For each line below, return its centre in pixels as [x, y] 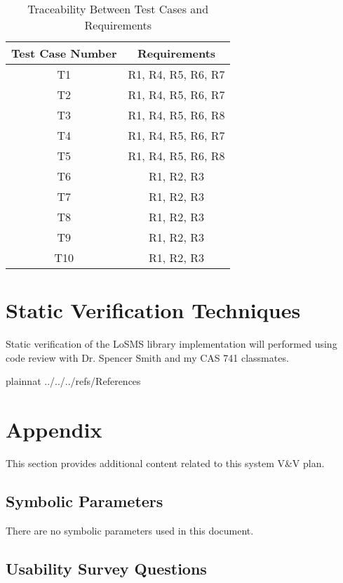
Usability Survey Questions [106, 568]
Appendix [54, 430]
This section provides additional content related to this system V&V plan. [165, 463]
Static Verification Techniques [153, 310]
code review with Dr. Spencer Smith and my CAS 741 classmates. [147, 357]
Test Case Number [64, 53]
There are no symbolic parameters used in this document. [130, 530]
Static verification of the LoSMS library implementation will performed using [171, 344]
